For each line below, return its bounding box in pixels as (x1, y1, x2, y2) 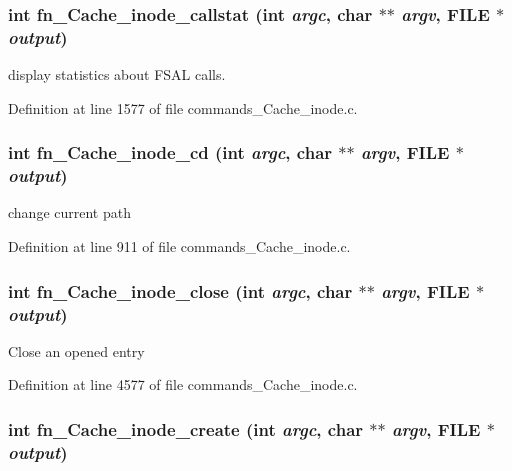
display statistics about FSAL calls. (8, 64, 226, 85)
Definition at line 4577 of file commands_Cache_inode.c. (8, 374, 358, 395)
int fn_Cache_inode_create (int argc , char (8, 416, 364, 441)
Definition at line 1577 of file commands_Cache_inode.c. (8, 97, 358, 118)
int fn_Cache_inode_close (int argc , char (8, 278, 353, 303)
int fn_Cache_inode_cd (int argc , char (8, 140, 333, 165)
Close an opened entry (8, 340, 145, 361)
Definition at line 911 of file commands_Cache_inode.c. (8, 236, 351, 257)
